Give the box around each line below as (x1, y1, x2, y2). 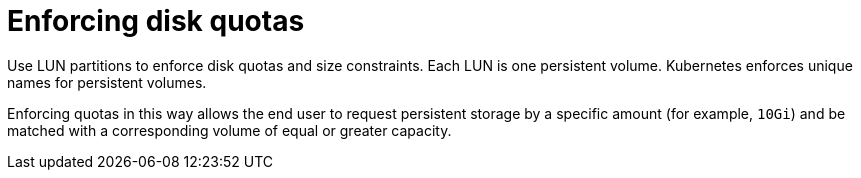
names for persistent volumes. (7, 73, 207, 91)
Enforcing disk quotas (7, 4, 305, 38)
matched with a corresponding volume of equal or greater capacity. (7, 121, 452, 139)
